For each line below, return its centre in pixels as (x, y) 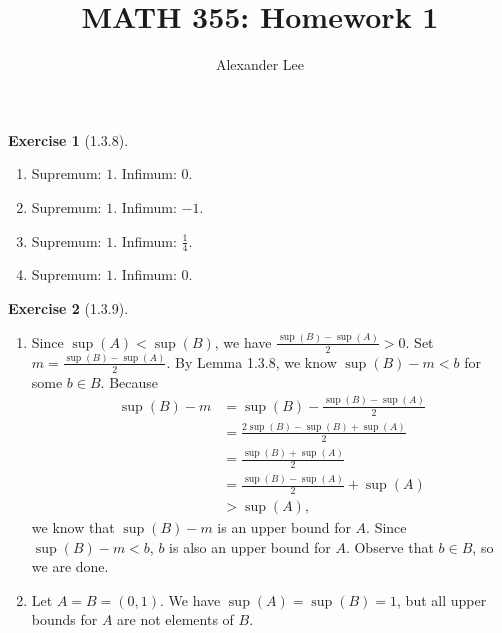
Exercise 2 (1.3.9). (68, 307)
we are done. (70, 566)
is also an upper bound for (250, 546)
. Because (129, 381)
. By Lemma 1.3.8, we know (251, 361)
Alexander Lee (260, 64)
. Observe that (389, 546)
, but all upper (442, 599)
